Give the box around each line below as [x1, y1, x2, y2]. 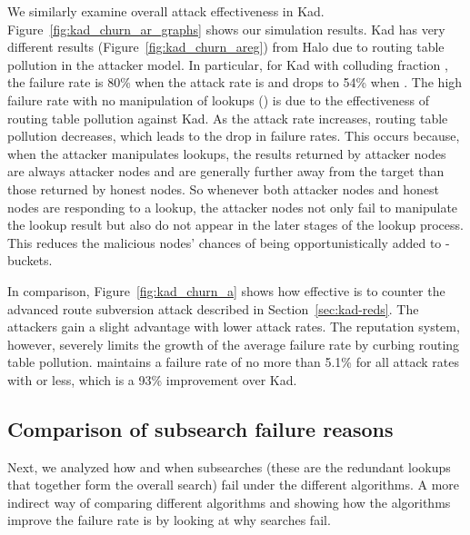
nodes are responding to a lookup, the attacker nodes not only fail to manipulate [7, 197, 458, 216]
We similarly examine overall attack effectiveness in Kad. [7, 2, 325, 20]
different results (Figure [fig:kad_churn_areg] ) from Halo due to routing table [7, 37, 445, 56]
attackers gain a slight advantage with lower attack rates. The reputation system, [7, 317, 460, 336]
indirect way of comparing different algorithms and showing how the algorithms [7, 492, 451, 511]
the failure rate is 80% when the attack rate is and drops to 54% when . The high [7, 73, 463, 92]
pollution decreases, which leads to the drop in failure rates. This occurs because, [7, 126, 460, 145]
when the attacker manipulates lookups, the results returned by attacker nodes [7, 144, 446, 163]
